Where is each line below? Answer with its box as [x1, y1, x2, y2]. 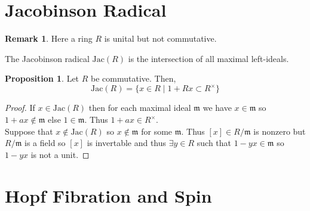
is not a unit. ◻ [30, 148, 90, 160]
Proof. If [5, 101, 35, 114]
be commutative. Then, [91, 72, 176, 85]
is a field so [24, 136, 66, 149]
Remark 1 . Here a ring [5, 32, 93, 45]
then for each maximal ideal [88, 101, 191, 114]
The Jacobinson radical [5, 52, 90, 64]
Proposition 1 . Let [5, 72, 79, 85]
